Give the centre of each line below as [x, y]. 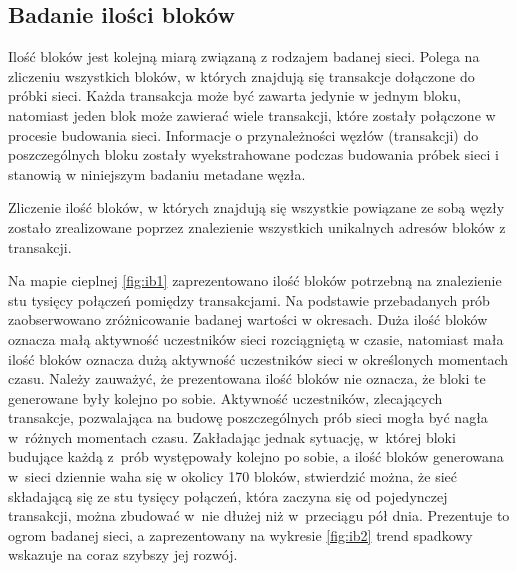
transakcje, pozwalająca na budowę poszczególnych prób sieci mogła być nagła [248, 417]
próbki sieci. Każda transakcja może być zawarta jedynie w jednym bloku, [234, 95]
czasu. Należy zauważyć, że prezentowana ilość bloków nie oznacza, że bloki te [247, 378]
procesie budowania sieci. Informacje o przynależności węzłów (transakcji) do [243, 134]
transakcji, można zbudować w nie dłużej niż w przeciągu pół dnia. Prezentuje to [259, 515]
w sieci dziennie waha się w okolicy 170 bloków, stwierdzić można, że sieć [233, 476]
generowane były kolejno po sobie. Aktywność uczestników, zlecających [225, 397]
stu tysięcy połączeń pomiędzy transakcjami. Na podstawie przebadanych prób [249, 299]
